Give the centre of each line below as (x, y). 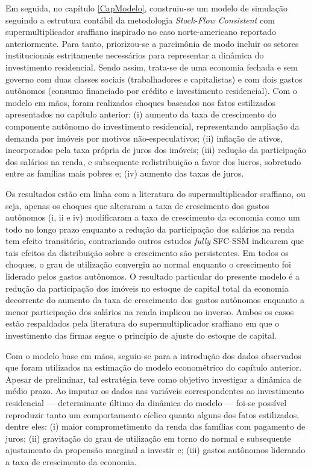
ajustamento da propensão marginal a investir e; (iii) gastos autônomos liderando (155, 450)
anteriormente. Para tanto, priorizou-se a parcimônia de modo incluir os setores (152, 43)
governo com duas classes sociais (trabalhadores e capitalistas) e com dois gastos (154, 79)
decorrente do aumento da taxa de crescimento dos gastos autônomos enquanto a (155, 300)
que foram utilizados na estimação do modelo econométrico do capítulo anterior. (154, 367)
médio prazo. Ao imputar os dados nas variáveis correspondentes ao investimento (155, 391)
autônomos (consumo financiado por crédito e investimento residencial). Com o (151, 91)
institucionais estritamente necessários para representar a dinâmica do (135, 55)
